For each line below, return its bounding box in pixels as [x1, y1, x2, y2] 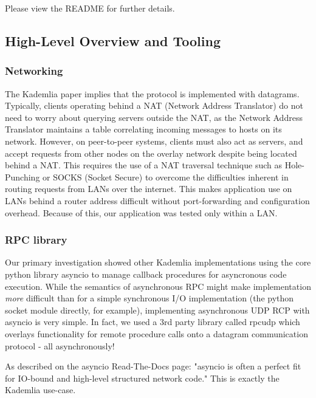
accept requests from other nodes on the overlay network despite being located [5, 146, 297, 159]
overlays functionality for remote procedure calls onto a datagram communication [5, 327, 308, 340]
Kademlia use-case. [5, 383, 76, 396]
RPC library [5, 232, 67, 247]
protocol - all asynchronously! [5, 339, 115, 352]
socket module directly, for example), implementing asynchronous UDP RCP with [5, 303, 310, 316]
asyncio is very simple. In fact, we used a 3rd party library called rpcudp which [5, 315, 300, 328]
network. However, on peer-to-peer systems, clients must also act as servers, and [5, 134, 303, 147]
